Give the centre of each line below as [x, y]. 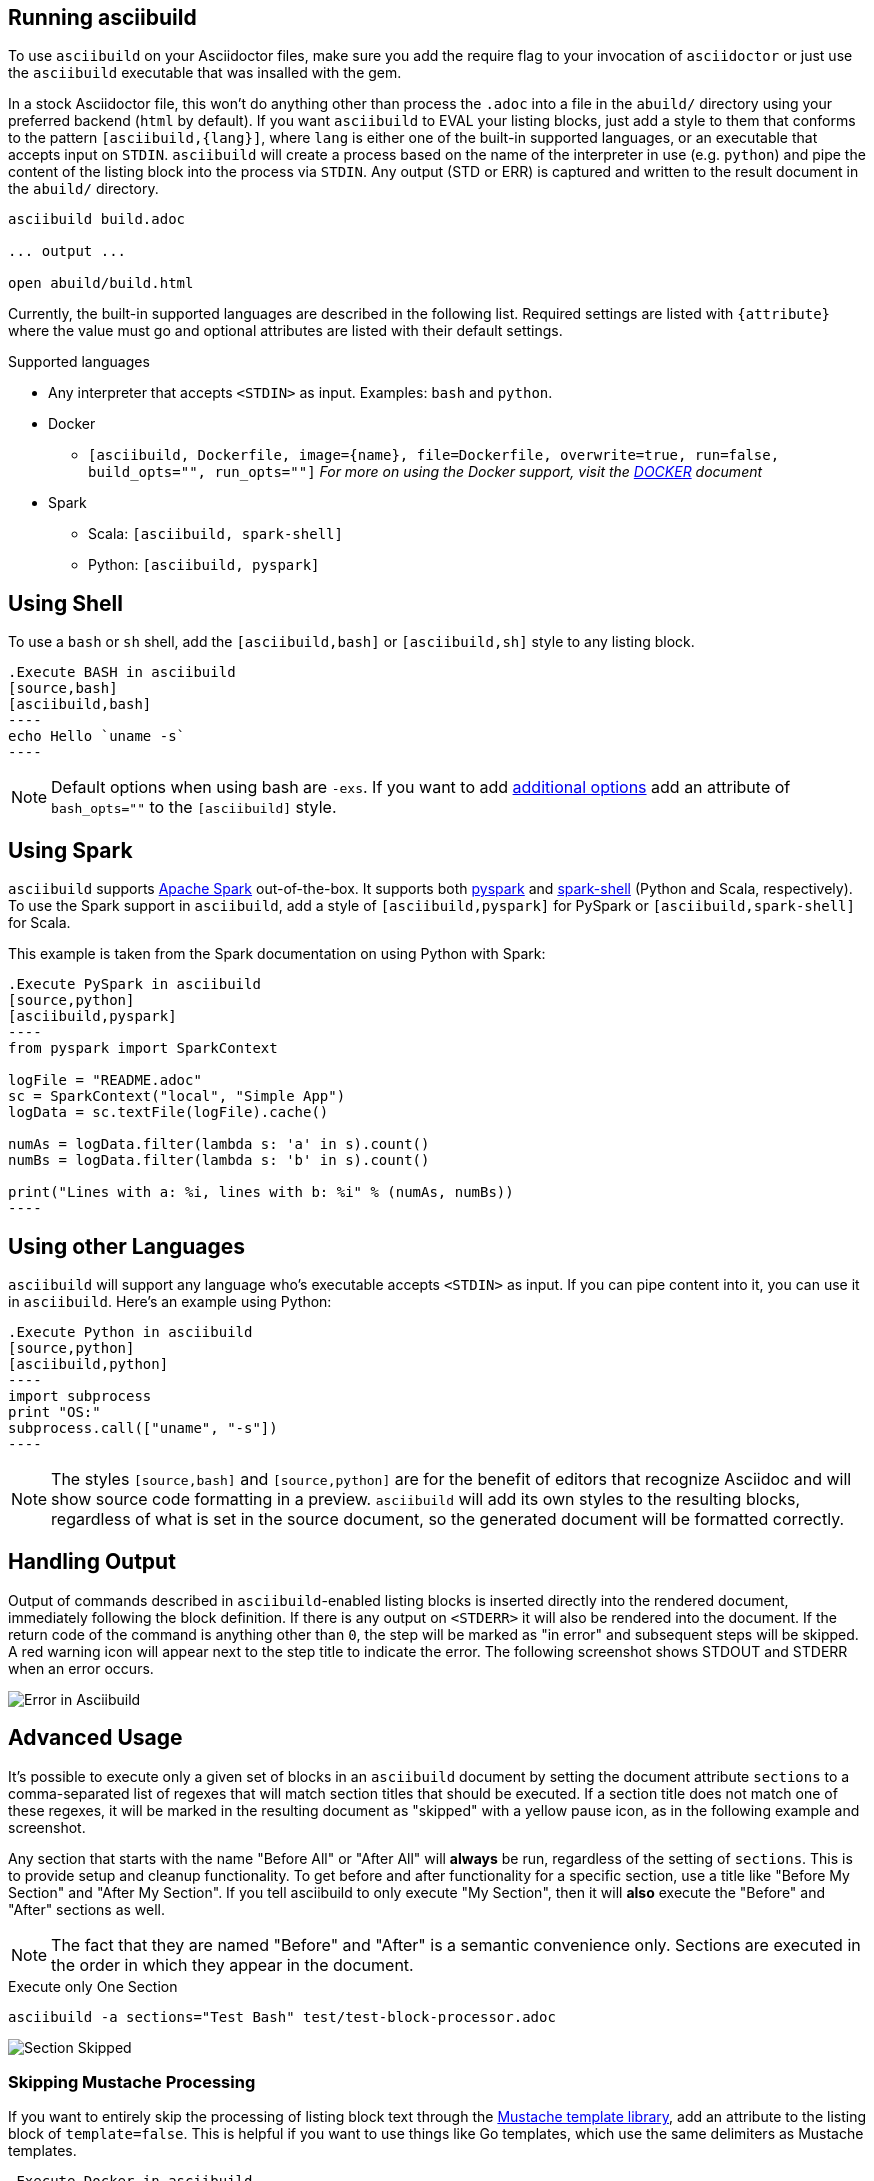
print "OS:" [54, 1411]
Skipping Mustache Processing [132, 2082]
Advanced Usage [95, 1738]
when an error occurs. [81, 1668]
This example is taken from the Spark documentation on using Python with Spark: [277, 954]
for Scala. [39, 923]
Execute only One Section [93, 1986]
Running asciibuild [102, 17]
